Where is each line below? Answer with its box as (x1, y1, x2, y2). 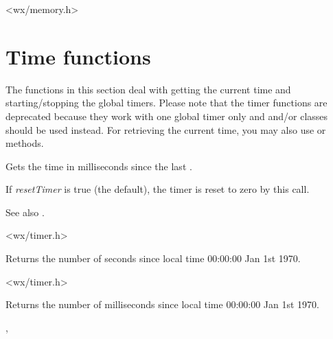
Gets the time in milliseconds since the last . (5, 159, 192, 173)
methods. (5, 136, 44, 150)
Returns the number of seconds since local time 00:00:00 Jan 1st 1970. (5, 251, 301, 266)
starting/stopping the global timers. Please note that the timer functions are (5, 95, 328, 110)
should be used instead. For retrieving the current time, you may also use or (5, 122, 326, 137)
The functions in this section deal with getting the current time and (5, 82, 291, 96)
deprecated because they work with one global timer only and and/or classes (5, 108, 328, 123)
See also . (5, 204, 45, 219)
